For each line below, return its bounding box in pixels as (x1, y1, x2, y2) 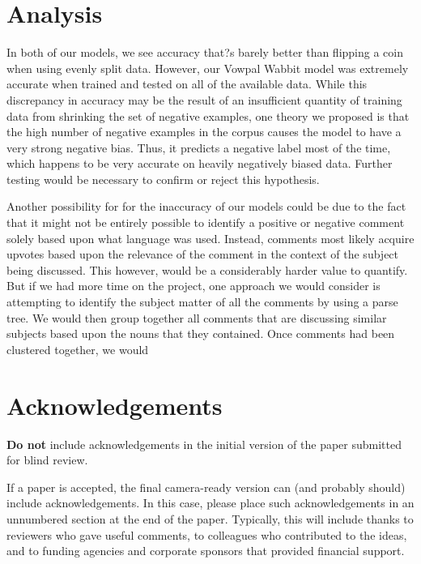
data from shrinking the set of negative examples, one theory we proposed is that (6, 107, 410, 124)
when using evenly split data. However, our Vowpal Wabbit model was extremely (6, 59, 409, 76)
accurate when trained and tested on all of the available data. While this (6, 75, 368, 92)
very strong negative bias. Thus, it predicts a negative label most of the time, (6, 139, 391, 156)
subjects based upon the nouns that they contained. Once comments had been (6, 325, 395, 342)
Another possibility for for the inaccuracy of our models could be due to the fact (6, 198, 406, 215)
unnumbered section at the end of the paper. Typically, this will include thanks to (6, 510, 414, 527)
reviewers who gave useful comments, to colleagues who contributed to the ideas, (6, 526, 407, 543)
